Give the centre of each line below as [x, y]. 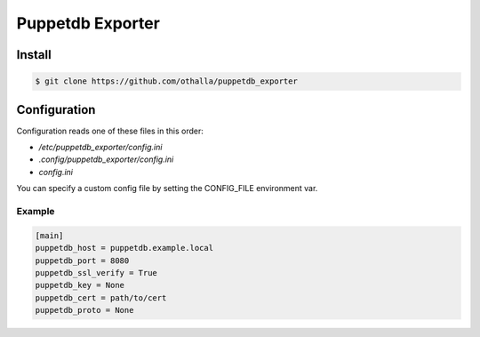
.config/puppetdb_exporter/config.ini [106, 159]
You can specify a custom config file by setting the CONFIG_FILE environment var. [167, 189]
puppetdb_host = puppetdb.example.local [124, 248]
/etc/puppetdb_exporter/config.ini [100, 148]
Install [34, 55]
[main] [49, 235]
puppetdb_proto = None [84, 310]
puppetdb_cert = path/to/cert [101, 297]
